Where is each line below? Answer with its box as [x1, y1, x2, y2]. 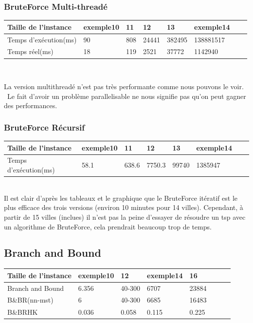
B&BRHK [7, 307, 38, 317]
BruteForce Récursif [4, 121, 85, 133]
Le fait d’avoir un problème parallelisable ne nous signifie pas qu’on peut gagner [7, 91, 246, 101]
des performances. [4, 100, 57, 111]
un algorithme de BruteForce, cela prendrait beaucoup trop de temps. [4, 221, 212, 231]
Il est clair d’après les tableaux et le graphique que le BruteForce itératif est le [4, 192, 238, 203]
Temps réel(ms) [7, 46, 54, 57]
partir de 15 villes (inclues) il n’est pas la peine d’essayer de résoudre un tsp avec [4, 211, 246, 222]
